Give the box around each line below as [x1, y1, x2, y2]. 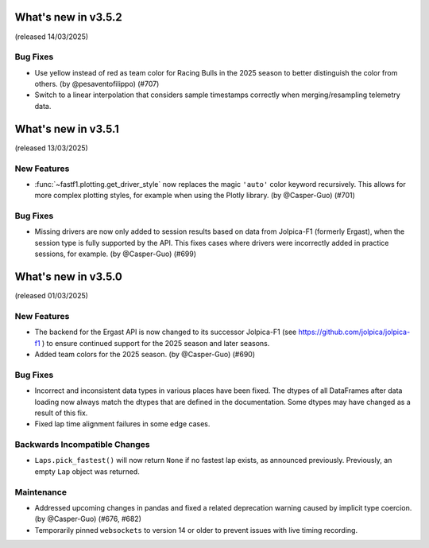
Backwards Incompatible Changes [14, 439, 150, 450]
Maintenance [14, 486, 68, 497]
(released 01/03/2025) [14, 291, 89, 301]
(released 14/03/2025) [14, 32, 89, 41]
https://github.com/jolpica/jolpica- [298, 327, 411, 337]
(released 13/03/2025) [14, 143, 89, 153]
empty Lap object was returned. [34, 466, 141, 476]
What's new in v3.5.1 [14, 122, 119, 135]
